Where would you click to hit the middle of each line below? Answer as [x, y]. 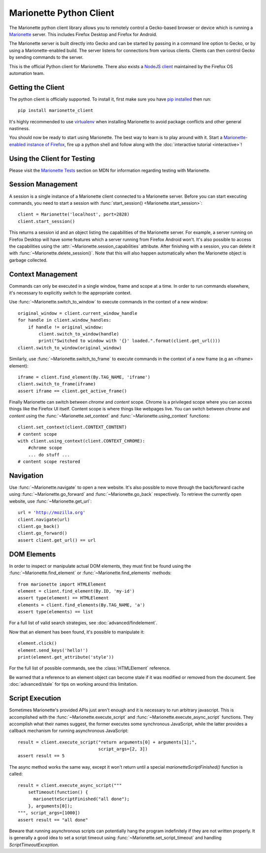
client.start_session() [47, 221]
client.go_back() [39, 526]
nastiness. [19, 128]
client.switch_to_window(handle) [79, 334]
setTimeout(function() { [58, 792]
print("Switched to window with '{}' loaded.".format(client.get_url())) [130, 341]
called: [16, 774]
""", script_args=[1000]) [49, 813]
